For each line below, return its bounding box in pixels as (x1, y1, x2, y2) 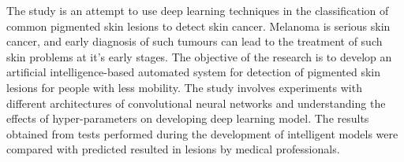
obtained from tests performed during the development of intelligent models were (6, 125, 398, 142)
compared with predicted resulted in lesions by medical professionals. (6, 141, 340, 157)
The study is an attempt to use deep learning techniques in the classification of (6, 2, 389, 18)
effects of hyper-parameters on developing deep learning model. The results (6, 110, 369, 127)
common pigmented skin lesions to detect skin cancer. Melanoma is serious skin (6, 17, 391, 34)
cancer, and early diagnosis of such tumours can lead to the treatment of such (6, 33, 383, 50)
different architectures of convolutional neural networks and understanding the (6, 94, 386, 111)
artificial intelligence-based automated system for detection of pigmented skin (6, 64, 381, 80)
